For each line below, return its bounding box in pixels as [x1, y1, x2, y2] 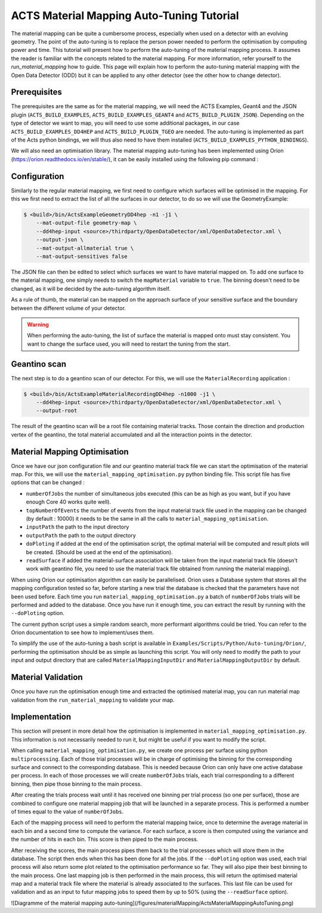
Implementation [11, 712, 72, 722]
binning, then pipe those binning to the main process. [11, 780, 143, 788]
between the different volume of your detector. [11, 305, 126, 312]
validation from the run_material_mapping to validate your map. [11, 696, 175, 703]
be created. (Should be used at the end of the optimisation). [26, 548, 173, 555]
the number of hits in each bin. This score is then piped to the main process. [11, 836, 199, 843]
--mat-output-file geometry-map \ [36, 220, 137, 226]
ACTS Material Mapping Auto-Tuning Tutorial [11, 9, 239, 22]
